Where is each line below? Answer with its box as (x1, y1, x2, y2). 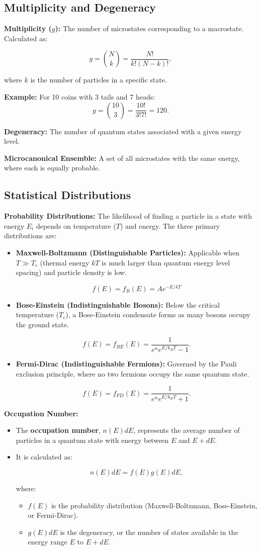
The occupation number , (16, 425, 101, 435)
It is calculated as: (16, 451, 72, 462)
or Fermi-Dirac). (28, 510, 78, 520)
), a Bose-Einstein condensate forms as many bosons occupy (65, 309, 250, 320)
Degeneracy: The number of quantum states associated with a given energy (4, 126, 242, 136)
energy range (28, 536, 67, 547)
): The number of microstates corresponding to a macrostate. (55, 23, 244, 34)
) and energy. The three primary (120, 220, 220, 231)
